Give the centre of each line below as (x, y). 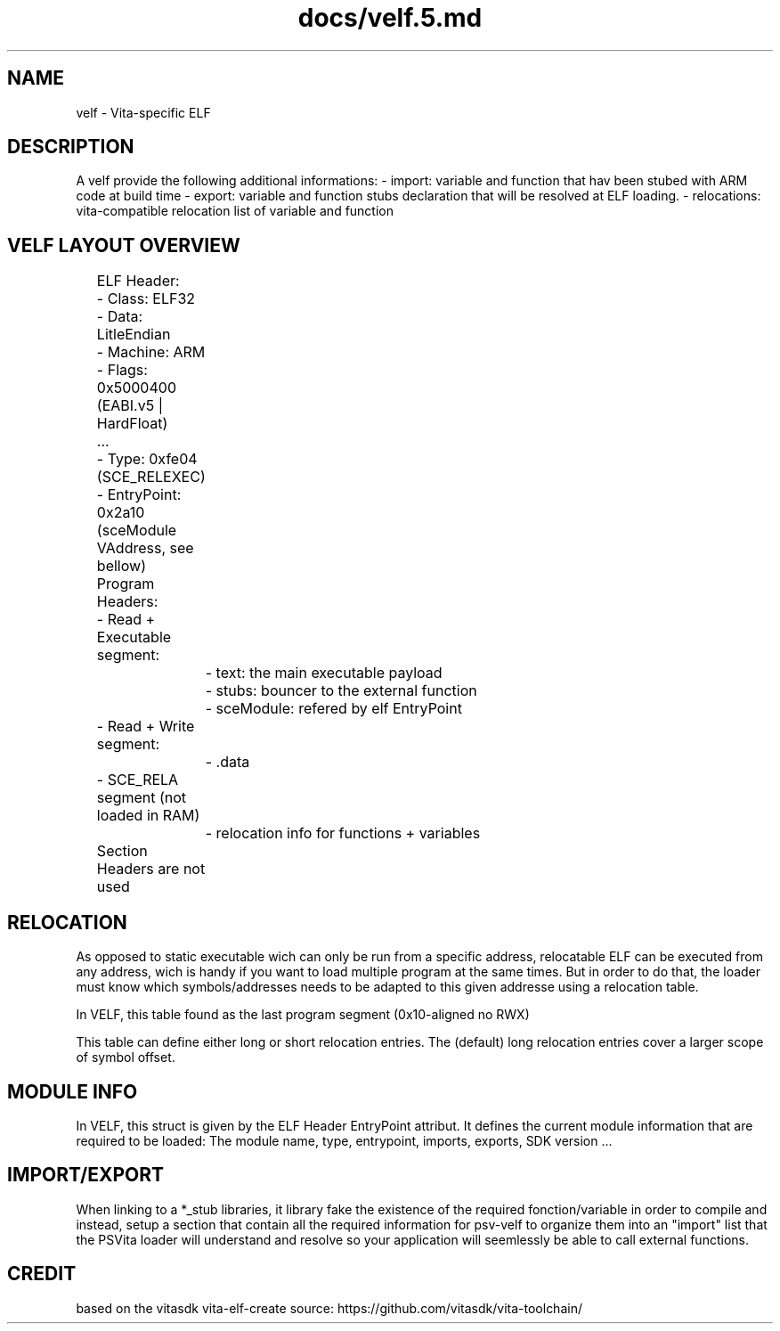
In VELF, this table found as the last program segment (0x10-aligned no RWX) (303, 1015)
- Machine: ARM (151, 352)
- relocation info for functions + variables (343, 833)
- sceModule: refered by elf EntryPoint (333, 709)
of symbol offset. (126, 1057)
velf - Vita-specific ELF (143, 112)
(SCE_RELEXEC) (151, 477)
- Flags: (122, 370)
